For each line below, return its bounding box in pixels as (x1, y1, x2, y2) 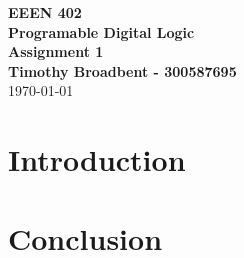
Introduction (8, 139, 186, 180)
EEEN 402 (8, 2, 82, 22)
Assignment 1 (8, 41, 104, 62)
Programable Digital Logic (8, 21, 195, 42)
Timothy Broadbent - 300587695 (8, 60, 237, 81)
